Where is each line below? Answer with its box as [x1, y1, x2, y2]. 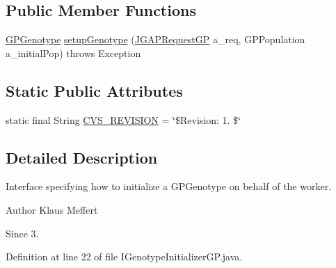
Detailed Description [6, 146, 158, 168]
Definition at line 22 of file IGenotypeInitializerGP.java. [6, 249, 243, 264]
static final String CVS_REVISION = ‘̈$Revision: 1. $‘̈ [6, 112, 241, 127]
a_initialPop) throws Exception [6, 45, 141, 60]
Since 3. [6, 226, 39, 240]
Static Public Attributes [6, 79, 183, 101]
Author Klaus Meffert [6, 202, 98, 216]
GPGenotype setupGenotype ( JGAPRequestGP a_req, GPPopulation [6, 32, 305, 47]
